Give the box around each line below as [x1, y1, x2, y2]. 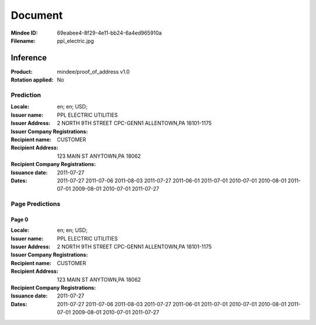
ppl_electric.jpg [57, 37, 94, 44]
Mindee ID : [11, 29, 38, 36]
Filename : [11, 37, 36, 44]
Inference [11, 53, 47, 63]
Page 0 [11, 216, 29, 223]
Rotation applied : [11, 76, 54, 83]
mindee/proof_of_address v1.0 [57, 68, 130, 75]
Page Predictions [11, 200, 61, 208]
